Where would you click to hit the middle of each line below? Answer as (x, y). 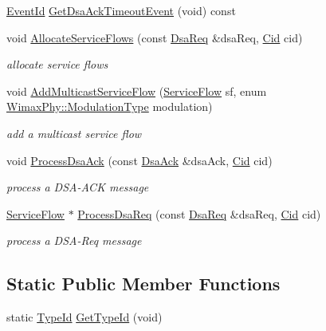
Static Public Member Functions (143, 284)
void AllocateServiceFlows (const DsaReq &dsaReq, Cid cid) (155, 37)
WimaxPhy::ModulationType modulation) (110, 106)
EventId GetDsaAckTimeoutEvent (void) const (121, 10)
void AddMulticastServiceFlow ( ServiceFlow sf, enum (137, 91)
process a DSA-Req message (74, 240)
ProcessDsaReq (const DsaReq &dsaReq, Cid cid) (199, 213)
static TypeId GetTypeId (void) (84, 317)
